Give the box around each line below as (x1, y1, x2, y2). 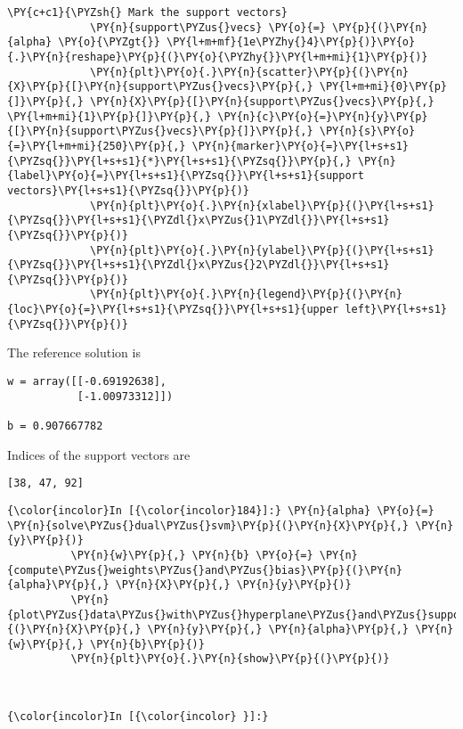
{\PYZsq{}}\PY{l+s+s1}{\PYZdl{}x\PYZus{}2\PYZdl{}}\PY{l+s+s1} (7, 258, 390, 272)
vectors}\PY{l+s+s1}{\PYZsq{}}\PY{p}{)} (7, 184, 250, 197)
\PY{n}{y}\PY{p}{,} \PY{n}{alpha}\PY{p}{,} (147, 623, 410, 636)
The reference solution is (7, 343, 141, 362)
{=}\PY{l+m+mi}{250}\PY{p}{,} (7, 139, 186, 152)
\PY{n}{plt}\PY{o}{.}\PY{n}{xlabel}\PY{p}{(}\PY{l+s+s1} (90, 199, 435, 212)
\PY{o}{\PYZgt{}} (58, 36, 160, 49)
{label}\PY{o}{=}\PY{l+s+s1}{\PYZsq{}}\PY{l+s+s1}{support (7, 169, 364, 183)
